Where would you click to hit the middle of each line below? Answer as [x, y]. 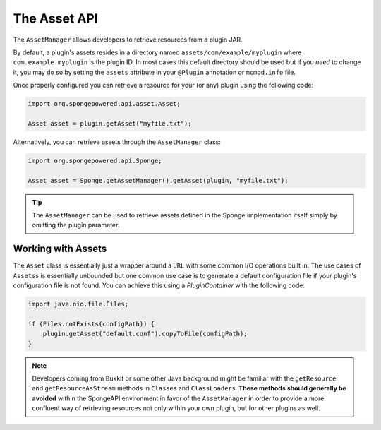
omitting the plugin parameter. [76, 225]
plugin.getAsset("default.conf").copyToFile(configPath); [145, 334]
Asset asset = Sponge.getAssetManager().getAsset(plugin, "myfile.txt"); [158, 180]
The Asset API [55, 18]
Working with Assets [60, 249]
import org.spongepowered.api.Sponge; [95, 160]
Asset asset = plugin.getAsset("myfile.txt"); [110, 123]
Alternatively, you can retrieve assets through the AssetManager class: [117, 142]
